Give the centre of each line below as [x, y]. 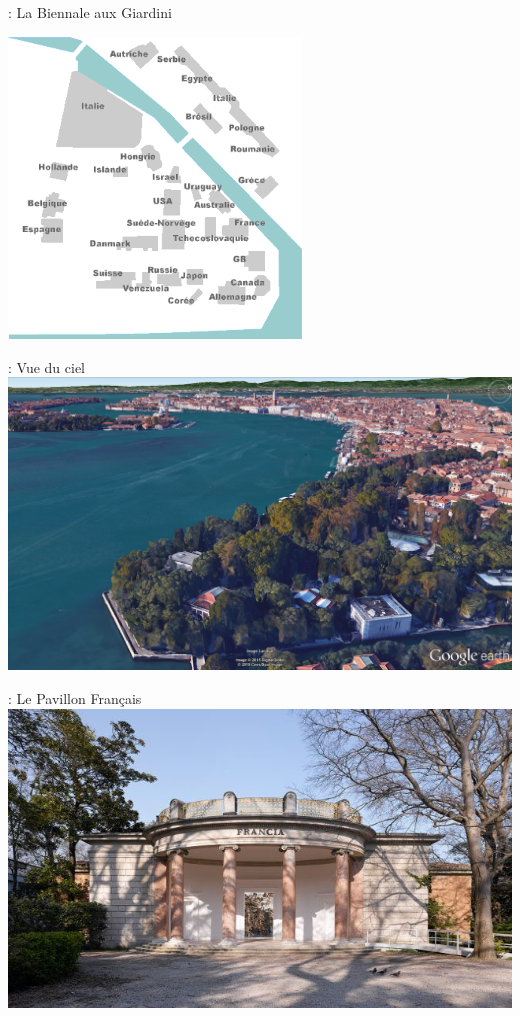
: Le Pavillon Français [75, 698]
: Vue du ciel [46, 366]
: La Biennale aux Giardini [90, 12]
